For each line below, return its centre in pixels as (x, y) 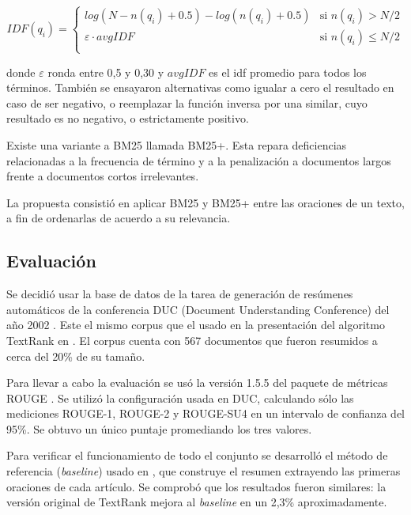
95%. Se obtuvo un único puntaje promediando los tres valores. (159, 428)
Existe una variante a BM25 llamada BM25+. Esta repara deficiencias (177, 144)
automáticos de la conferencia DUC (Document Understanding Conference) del (198, 309)
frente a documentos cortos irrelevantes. (103, 176)
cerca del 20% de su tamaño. (76, 356)
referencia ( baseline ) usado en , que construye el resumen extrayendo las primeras (204, 471)
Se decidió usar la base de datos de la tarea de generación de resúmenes (180, 294)
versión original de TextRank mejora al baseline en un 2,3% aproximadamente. (197, 502)
